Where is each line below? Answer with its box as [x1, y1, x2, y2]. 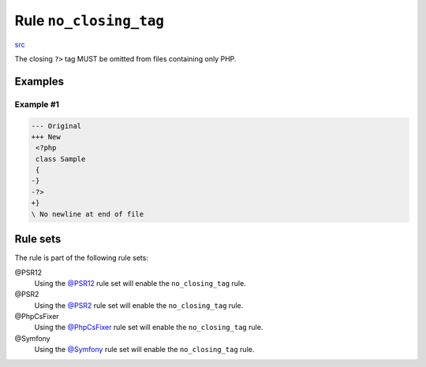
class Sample [35, 154, 86, 163]
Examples [14, 75, 65, 88]
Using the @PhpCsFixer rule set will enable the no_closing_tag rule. [34, 323, 263, 332]
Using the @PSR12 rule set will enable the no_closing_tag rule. [34, 278, 246, 287]
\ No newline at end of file [31, 209, 144, 218]
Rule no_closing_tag [14, 12, 165, 29]
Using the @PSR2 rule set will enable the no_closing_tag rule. [34, 300, 244, 310]
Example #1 [14, 98, 59, 109]
